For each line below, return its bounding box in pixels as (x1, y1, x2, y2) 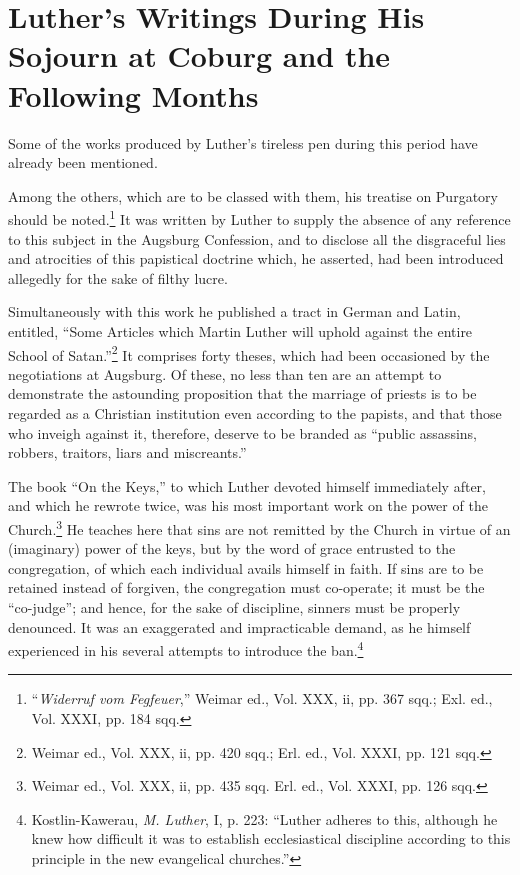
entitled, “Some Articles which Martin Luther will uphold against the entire (8, 320, 473, 341)
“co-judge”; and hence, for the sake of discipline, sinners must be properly (8, 596, 461, 617)
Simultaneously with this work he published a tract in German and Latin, (8, 301, 461, 322)
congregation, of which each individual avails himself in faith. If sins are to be (8, 557, 484, 578)
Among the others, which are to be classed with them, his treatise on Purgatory (8, 185, 498, 206)
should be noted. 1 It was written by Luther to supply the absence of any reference (8, 206, 511, 229)
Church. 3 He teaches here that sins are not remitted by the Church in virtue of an (8, 515, 511, 539)
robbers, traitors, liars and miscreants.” (8, 442, 247, 463)
